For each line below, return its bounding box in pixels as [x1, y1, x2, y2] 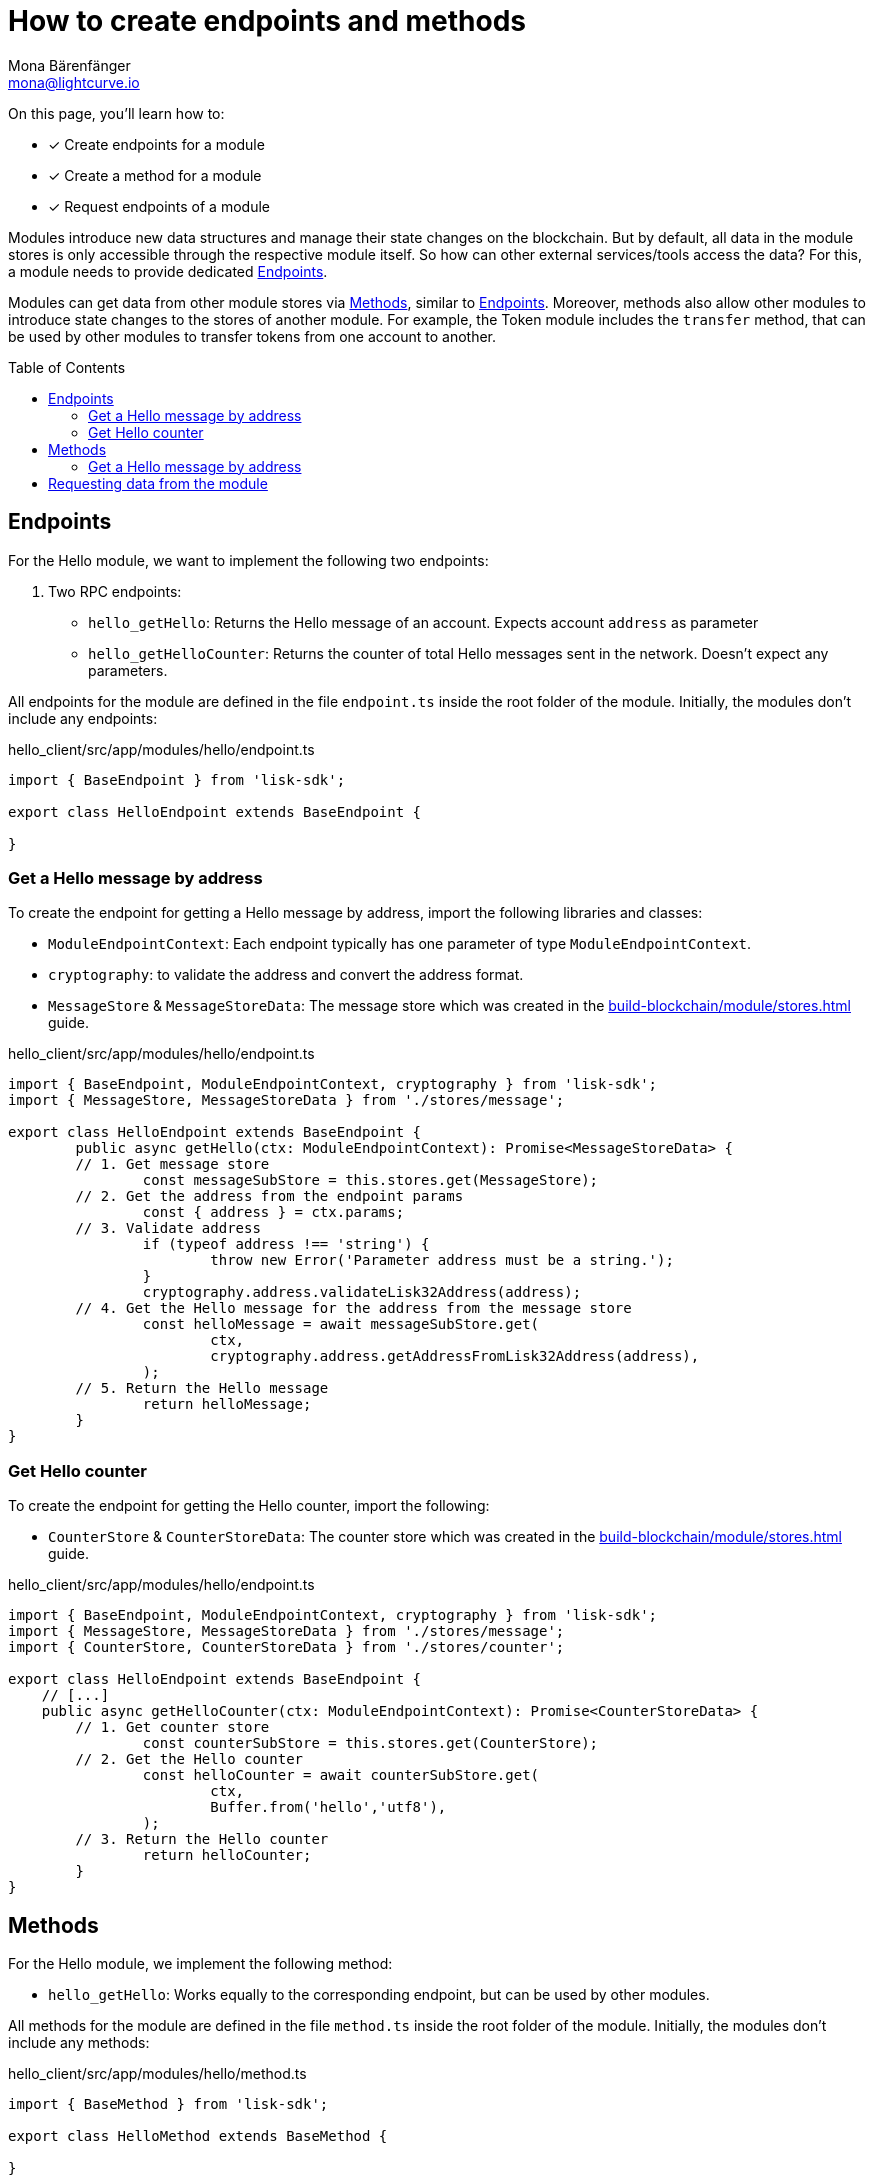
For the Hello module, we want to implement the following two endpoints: [8, 551, 489, 569]
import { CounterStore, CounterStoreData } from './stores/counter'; [8, 1639, 565, 1656]
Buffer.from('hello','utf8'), [210, 1799, 447, 1816]
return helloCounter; [142, 1847, 312, 1864]
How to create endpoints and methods [8, 4, 527, 38]
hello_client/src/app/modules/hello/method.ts [8, 2064, 307, 2082]
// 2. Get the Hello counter [75, 1751, 304, 1768]
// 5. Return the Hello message [75, 1380, 329, 1397]
